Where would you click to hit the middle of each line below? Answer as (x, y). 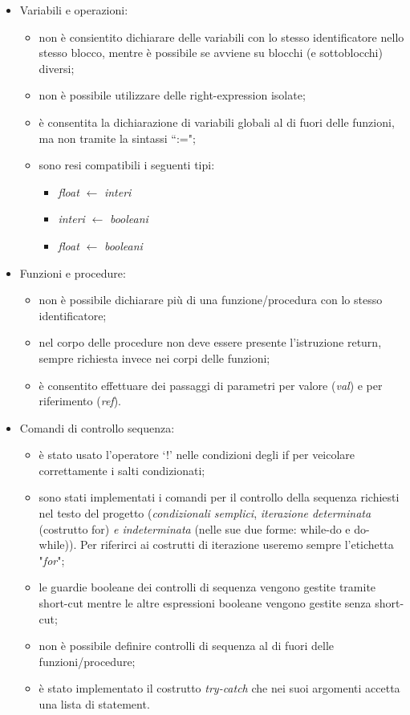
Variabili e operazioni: (74, 10)
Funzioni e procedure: (73, 272)
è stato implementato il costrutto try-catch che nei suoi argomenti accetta (219, 688)
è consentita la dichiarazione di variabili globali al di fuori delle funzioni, (217, 122)
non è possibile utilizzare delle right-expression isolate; (172, 95)
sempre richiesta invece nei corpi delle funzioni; (154, 357)
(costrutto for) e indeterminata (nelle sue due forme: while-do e (195, 528)
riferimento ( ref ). (80, 401)
